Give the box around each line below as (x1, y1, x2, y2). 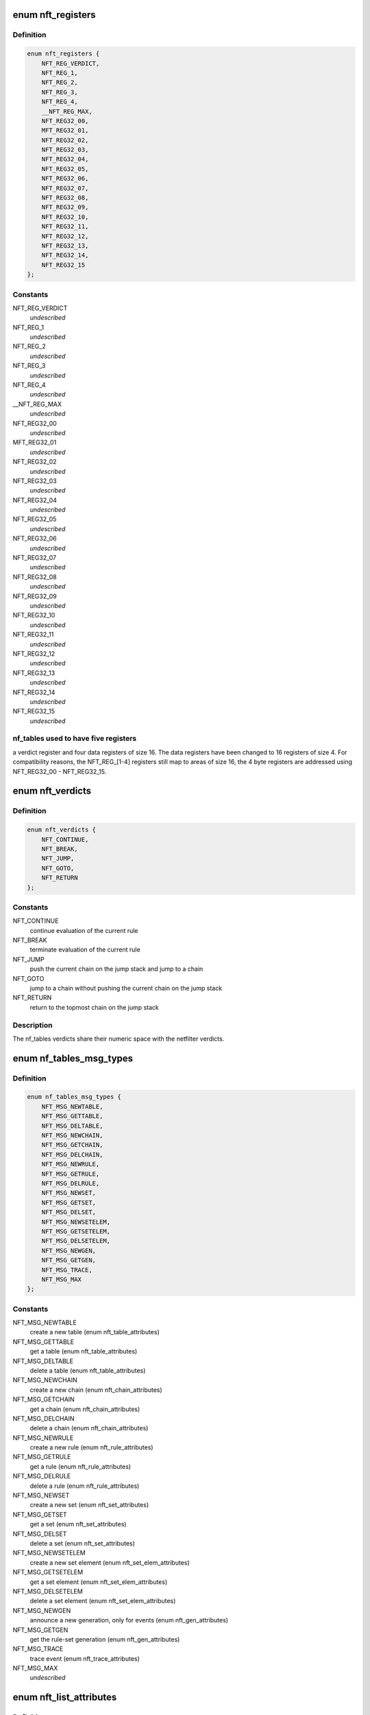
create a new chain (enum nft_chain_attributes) (29, 1386, 162, 1394)
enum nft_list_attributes (12, 1692, 117, 1703)
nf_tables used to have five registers (12, 734, 137, 744)
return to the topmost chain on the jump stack (29, 1003, 159, 1011)
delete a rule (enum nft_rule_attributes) (29, 1482, 140, 1490)
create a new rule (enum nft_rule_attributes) (29, 1443, 153, 1452)
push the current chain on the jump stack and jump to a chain (29, 965, 203, 973)
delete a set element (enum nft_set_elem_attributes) (29, 1597, 176, 1605)
